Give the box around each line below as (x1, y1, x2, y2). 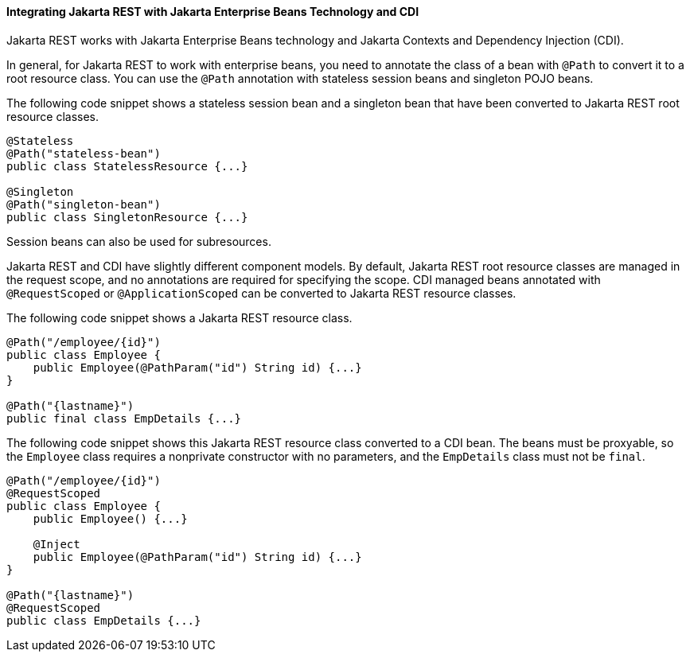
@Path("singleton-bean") (6, 197, 161, 211)
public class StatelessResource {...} (6, 159, 248, 173)
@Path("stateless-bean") (6, 146, 161, 160)
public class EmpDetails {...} (6, 613, 201, 627)
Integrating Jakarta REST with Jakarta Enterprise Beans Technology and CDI (6, 5, 419, 18)
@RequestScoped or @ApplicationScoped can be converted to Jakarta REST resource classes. (6, 286, 517, 300)
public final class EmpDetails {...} (6, 411, 242, 425)
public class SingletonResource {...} (6, 210, 248, 224)
